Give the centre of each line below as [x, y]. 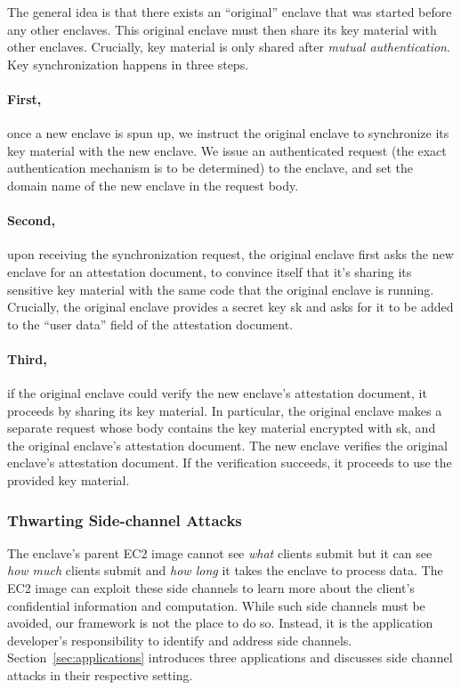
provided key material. [69, 480]
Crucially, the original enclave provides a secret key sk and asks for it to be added [230, 307]
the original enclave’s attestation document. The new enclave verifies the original [227, 445]
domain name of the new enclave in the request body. [153, 185]
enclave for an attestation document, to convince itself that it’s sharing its [210, 271]
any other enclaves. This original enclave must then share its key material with [222, 29]
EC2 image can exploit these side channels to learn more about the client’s [211, 588]
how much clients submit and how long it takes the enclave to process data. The [225, 570]
